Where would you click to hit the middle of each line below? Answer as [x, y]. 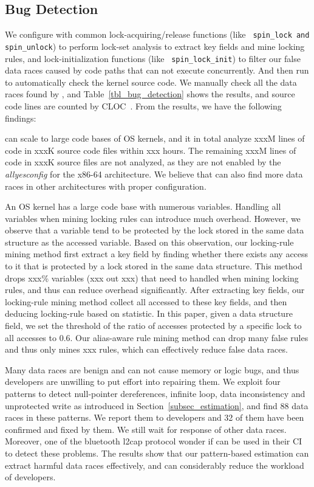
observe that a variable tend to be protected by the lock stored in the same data [155, 230]
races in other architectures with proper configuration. [106, 186]
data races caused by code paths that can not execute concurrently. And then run [157, 70]
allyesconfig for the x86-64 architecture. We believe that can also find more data [154, 174]
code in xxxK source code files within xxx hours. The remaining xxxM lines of [151, 150]
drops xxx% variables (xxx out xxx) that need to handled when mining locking [152, 278]
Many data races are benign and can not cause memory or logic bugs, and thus [152, 369]
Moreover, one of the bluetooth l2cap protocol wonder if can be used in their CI [154, 441]
